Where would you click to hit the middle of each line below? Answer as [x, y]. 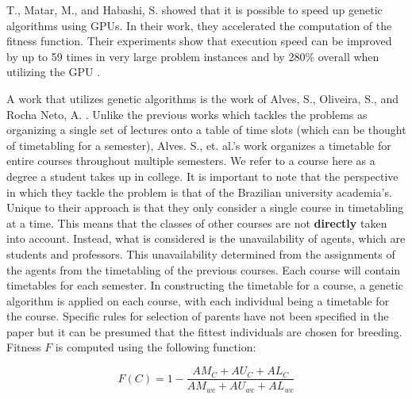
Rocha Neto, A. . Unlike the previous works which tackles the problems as [187, 114]
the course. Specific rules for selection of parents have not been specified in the [198, 316]
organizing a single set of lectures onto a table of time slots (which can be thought [206, 130]
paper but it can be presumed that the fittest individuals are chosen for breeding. [204, 331]
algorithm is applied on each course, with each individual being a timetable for [198, 300]
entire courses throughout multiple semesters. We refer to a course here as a [191, 161]
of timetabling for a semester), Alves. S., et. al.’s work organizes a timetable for [199, 145]
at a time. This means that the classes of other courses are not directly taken [197, 223]
